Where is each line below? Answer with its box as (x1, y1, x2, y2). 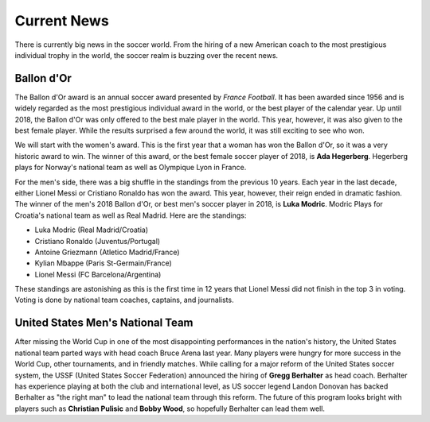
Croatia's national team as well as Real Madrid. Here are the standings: (14, 211, 247, 220)
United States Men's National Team (14, 316, 194, 330)
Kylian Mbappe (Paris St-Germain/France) (34, 258, 173, 268)
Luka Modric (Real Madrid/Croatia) (34, 225, 149, 234)
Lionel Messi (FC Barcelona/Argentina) (34, 269, 162, 279)
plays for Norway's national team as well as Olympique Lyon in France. (14, 163, 247, 172)
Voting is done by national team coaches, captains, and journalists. (14, 295, 234, 305)
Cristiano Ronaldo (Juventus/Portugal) (34, 236, 161, 246)
